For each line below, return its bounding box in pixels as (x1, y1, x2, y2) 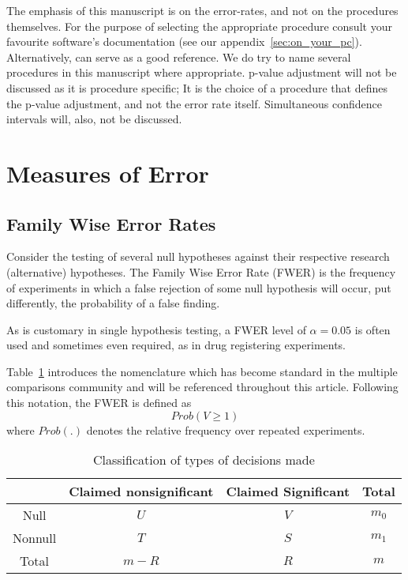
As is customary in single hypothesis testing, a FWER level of (6, 321, 306, 337)
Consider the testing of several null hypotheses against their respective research (6, 248, 390, 265)
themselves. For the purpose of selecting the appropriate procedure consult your (6, 17, 392, 34)
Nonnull (13, 529, 57, 548)
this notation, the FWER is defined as (6, 394, 192, 411)
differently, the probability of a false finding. (6, 295, 220, 311)
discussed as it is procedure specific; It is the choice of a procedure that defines (6, 79, 387, 96)
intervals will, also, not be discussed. (6, 111, 182, 127)
